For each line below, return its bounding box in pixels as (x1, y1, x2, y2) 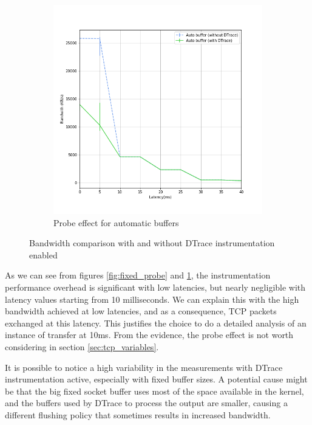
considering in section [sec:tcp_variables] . (5, 340, 159, 353)
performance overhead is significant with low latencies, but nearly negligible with (5, 280, 306, 293)
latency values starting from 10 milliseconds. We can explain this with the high (5, 292, 299, 305)
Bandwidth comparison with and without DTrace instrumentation (29, 237, 275, 249)
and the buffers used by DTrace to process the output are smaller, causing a (5, 396, 288, 409)
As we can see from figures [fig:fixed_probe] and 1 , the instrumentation (5, 269, 271, 282)
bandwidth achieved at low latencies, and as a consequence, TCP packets (5, 305, 277, 317)
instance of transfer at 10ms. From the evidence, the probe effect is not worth (5, 328, 294, 341)
